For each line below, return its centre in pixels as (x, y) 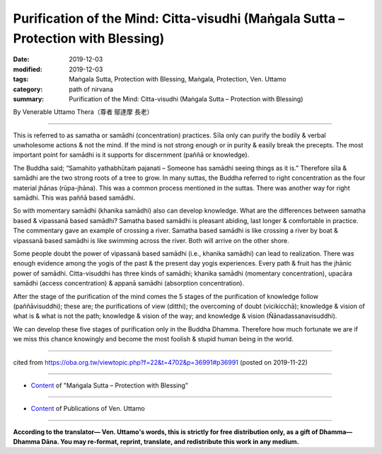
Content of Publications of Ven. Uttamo (88, 409)
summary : (29, 98)
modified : (28, 69)
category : (28, 89)
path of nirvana (91, 89)
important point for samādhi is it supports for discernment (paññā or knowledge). (131, 155)
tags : (21, 79)
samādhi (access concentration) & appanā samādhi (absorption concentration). (129, 283)
